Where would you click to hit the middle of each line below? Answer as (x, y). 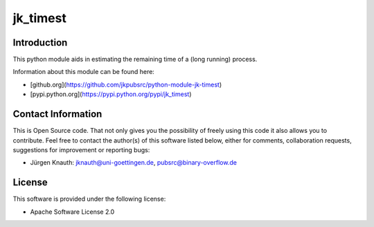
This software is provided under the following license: (89, 199)
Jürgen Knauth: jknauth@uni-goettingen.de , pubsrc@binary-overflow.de (133, 163)
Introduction (40, 43)
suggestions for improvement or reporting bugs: (81, 149)
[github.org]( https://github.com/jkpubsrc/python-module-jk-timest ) (126, 84)
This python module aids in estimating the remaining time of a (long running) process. (135, 60)
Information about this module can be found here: (84, 72)
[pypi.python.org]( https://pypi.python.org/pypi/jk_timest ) (111, 94)
